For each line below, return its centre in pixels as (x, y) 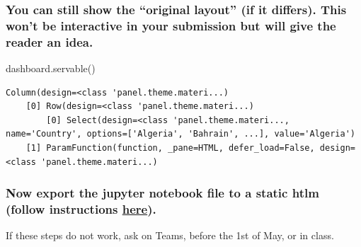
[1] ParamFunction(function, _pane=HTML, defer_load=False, (170, 148)
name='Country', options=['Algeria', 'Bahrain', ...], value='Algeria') (180, 134)
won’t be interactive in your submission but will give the (171, 25)
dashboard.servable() (51, 68)
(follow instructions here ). (81, 209)
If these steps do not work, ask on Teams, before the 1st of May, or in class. (170, 235)
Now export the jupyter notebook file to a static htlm (162, 193)
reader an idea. (50, 41)
